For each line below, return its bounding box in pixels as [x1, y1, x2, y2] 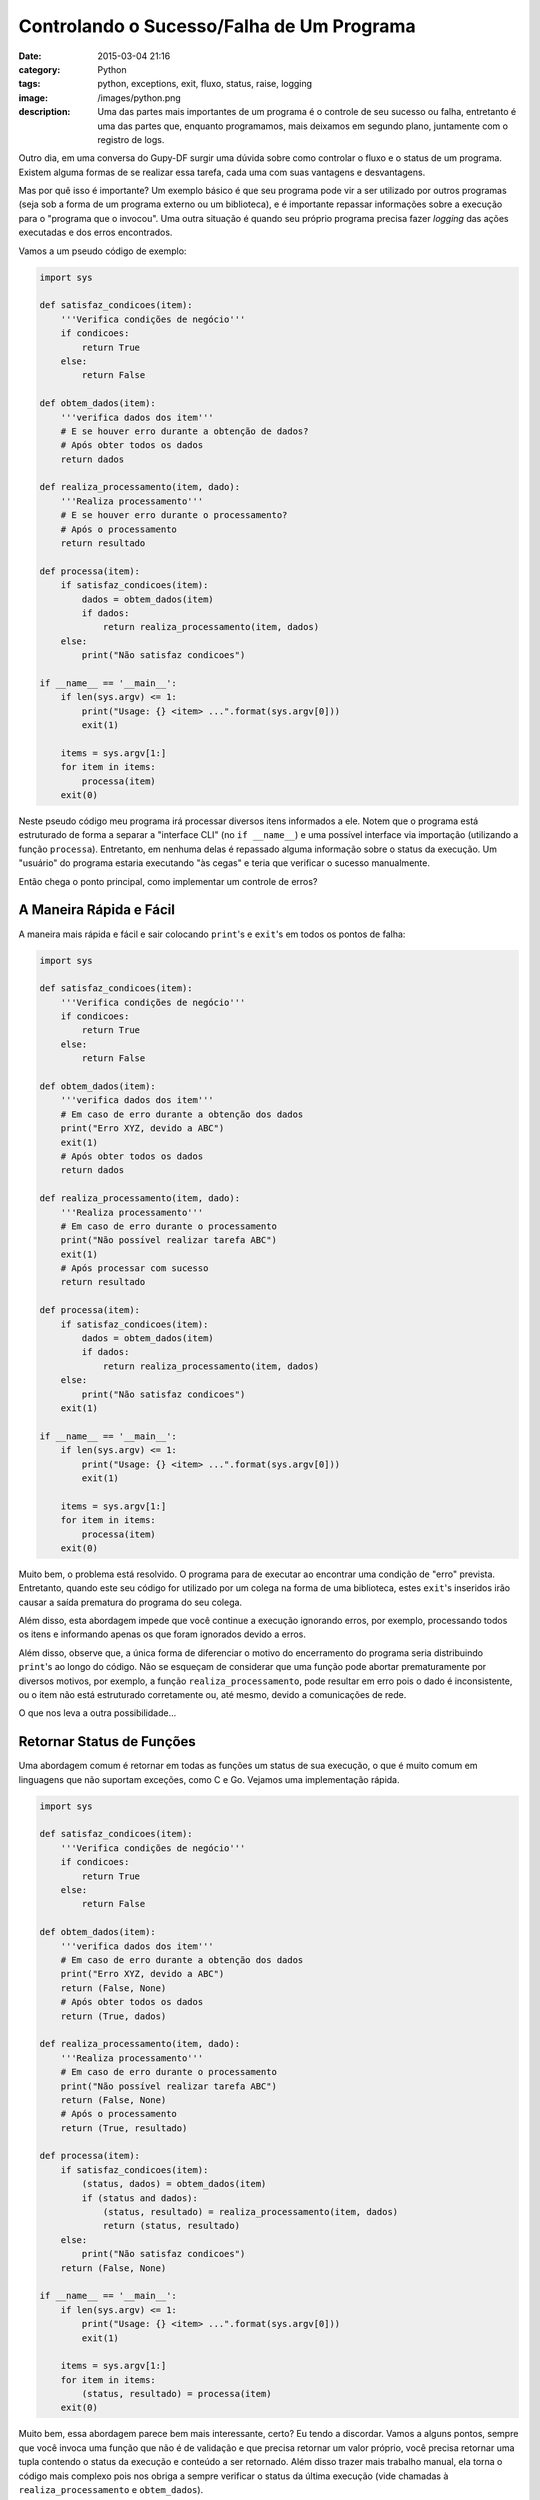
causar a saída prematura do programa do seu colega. [18, 1596, 243, 1608]
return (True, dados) [60, 2010, 167, 2022]
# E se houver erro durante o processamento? [60, 510, 288, 521]
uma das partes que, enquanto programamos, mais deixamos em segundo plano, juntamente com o [97, 120, 509, 132]
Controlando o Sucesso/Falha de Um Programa [18, 15, 416, 37]
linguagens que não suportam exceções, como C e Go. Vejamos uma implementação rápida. [18, 1773, 400, 1785]
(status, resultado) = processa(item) [81, 2388, 272, 2400]
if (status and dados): [81, 2192, 199, 2204]
